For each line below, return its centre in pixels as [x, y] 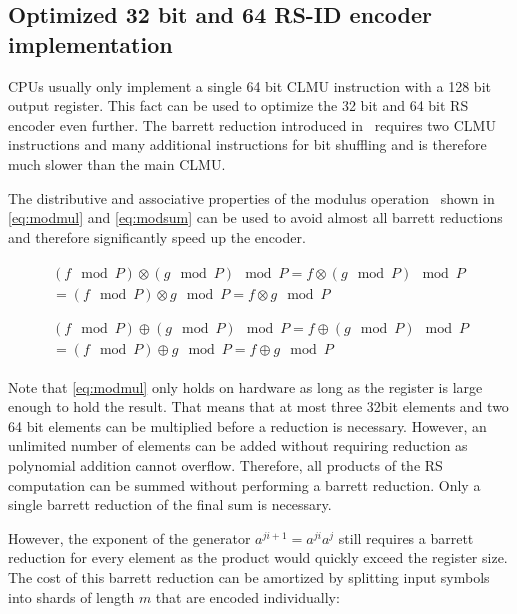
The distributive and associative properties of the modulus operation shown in [251, 197]
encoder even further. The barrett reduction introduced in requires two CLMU [252, 124]
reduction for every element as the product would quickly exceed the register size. [258, 557]
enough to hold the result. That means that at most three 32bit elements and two [258, 406]
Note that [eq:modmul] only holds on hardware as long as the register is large [245, 386]
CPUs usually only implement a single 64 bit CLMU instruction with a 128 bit [249, 85]
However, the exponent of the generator [129, 537]
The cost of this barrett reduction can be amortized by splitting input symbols [249, 576]
